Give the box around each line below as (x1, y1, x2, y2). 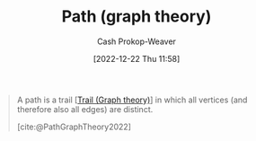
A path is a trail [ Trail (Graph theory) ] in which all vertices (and (16, 94, 248, 105)
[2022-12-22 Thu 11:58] (93, 53, 181, 64)
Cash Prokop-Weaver (96, 36, 177, 47)
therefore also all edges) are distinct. (16, 103, 154, 114)
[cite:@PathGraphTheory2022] (16, 121, 132, 132)
